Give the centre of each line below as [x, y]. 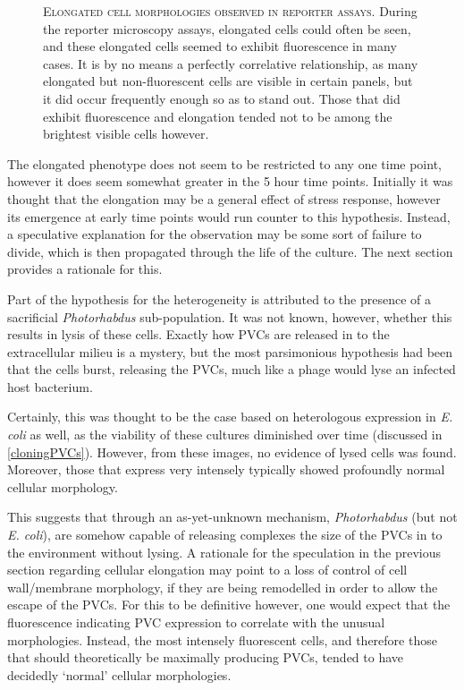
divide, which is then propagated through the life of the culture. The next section [230, 251]
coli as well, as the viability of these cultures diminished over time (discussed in [225, 434]
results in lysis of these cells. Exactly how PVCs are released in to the [198, 334]
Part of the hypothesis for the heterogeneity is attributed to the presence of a [219, 298]
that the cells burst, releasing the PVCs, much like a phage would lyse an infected [232, 369]
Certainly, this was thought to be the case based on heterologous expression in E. [230, 417]
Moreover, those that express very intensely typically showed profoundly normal [226, 469]
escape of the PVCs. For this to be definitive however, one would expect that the [229, 605]
